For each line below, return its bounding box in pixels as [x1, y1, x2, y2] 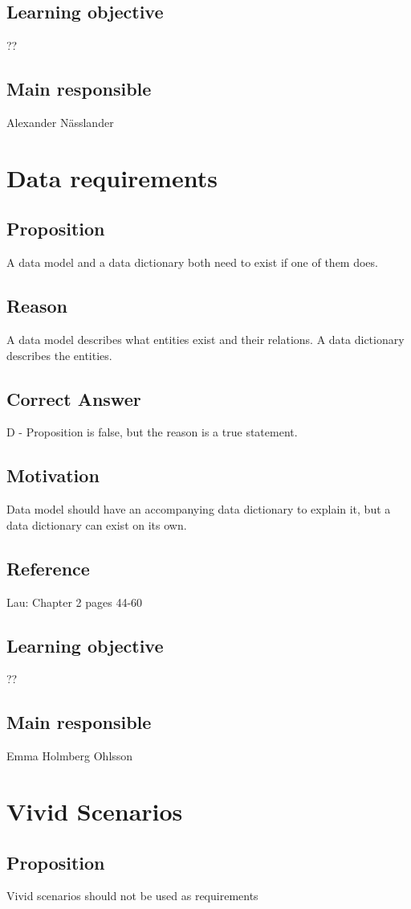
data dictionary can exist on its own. [6, 516, 187, 533]
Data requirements [6, 161, 218, 194]
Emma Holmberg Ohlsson [6, 747, 133, 764]
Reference [6, 555, 90, 580]
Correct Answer [6, 386, 141, 411]
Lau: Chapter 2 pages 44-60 [6, 593, 143, 610]
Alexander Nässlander [6, 114, 114, 130]
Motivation [6, 463, 100, 488]
